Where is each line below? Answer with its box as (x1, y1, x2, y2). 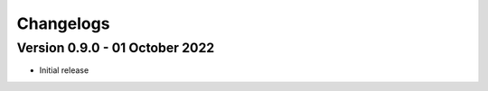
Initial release (39, 65, 89, 76)
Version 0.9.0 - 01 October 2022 (16, 40, 215, 56)
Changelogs (16, 14, 110, 33)
